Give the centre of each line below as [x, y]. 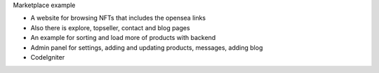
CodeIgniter [48, 57]
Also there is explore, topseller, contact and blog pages [110, 27]
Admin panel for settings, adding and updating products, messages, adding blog [147, 47]
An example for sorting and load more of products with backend [123, 38]
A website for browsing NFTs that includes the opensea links [118, 18]
